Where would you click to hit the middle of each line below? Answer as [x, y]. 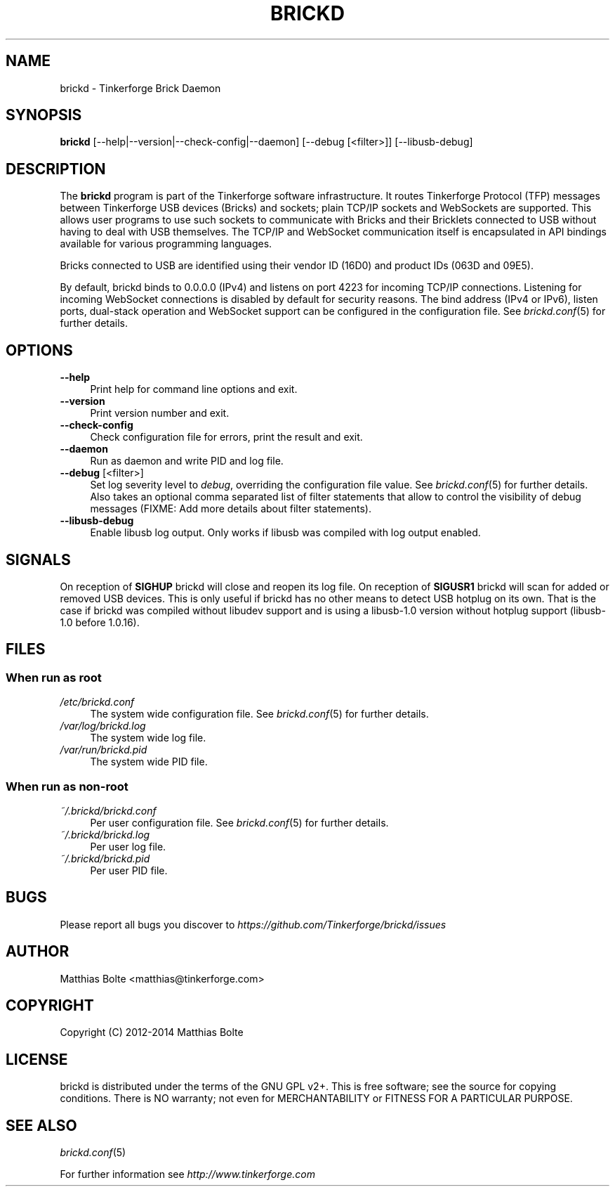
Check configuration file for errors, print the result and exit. [226, 437]
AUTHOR [38, 952]
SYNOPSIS [44, 115]
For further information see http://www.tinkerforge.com [187, 1174]
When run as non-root [67, 786]
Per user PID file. [129, 870]
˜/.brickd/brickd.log [105, 834]
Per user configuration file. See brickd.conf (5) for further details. [239, 822]
